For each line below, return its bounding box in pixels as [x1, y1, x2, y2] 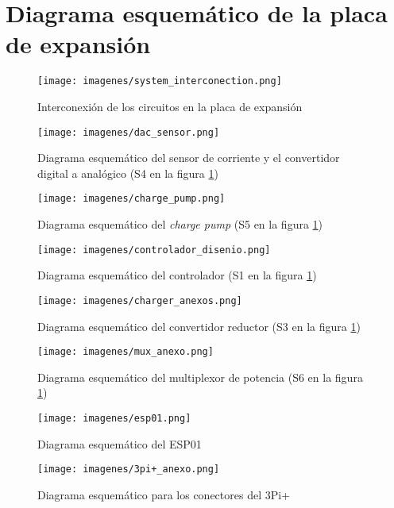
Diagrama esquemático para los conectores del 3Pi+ [37, 486, 291, 502]
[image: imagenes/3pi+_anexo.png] [37, 464, 220, 475]
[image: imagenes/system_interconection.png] [37, 75, 282, 87]
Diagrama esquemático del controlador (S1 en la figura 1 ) [37, 267, 317, 283]
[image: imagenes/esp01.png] [37, 413, 191, 424]
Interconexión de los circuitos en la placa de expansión [37, 98, 303, 114]
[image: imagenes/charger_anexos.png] [37, 294, 242, 306]
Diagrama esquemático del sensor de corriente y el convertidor [37, 149, 340, 166]
